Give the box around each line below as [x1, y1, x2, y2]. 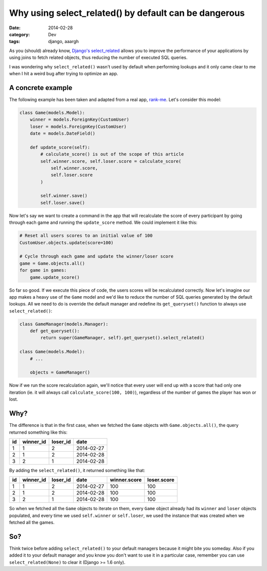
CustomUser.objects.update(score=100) [19, 240, 114, 245]
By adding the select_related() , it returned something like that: [9, 467, 145, 473]
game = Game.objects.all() [19, 260, 85, 266]
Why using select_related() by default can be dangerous [9, 7, 245, 18]
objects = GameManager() [30, 369, 90, 375]
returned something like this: [9, 429, 68, 435]
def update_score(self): [30, 144, 90, 150]
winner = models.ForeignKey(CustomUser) [30, 117, 130, 122]
